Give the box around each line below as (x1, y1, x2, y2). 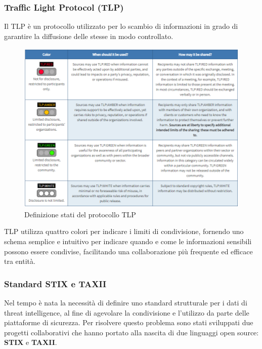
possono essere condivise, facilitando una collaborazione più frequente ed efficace (4, 246, 253, 256)
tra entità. (4, 256, 35, 266)
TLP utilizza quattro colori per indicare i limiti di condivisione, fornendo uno (4, 226, 244, 237)
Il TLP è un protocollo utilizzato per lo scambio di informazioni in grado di (4, 21, 238, 31)
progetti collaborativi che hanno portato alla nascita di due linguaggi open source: (4, 327, 259, 337)
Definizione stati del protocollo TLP (24, 209, 136, 219)
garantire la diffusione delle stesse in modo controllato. (4, 30, 173, 41)
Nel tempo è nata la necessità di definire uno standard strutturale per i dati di (4, 297, 247, 307)
